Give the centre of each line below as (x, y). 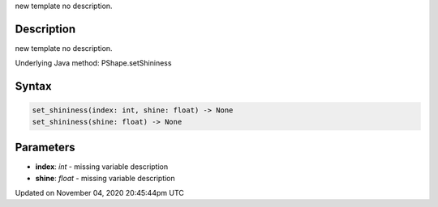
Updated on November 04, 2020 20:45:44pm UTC (99, 192)
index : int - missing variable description (102, 167)
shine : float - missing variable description (105, 178)
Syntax (33, 86)
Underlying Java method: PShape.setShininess (93, 63)
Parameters (45, 148)
